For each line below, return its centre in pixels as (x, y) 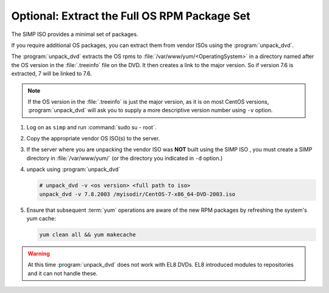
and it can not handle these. (63, 273)
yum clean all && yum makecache (88, 234)
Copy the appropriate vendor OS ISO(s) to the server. (93, 139)
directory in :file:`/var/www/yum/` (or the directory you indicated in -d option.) (125, 158)
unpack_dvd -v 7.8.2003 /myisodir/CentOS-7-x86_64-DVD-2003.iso (137, 194)
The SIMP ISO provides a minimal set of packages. (75, 34)
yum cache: (41, 218)
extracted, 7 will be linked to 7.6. (51, 74)
